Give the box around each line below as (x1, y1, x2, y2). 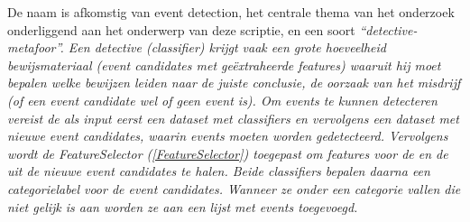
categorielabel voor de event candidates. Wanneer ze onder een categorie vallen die (7, 179, 461, 198)
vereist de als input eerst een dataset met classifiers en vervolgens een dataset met (7, 108, 459, 127)
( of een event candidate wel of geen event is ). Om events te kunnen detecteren (7, 90, 438, 109)
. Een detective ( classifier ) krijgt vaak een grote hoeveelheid (60, 38, 386, 57)
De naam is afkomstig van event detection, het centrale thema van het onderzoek (7, 3, 455, 21)
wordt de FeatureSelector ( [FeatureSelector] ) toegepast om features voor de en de (7, 143, 448, 162)
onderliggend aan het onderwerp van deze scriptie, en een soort (7, 20, 355, 39)
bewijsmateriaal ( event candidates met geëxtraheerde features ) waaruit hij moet (7, 55, 441, 74)
